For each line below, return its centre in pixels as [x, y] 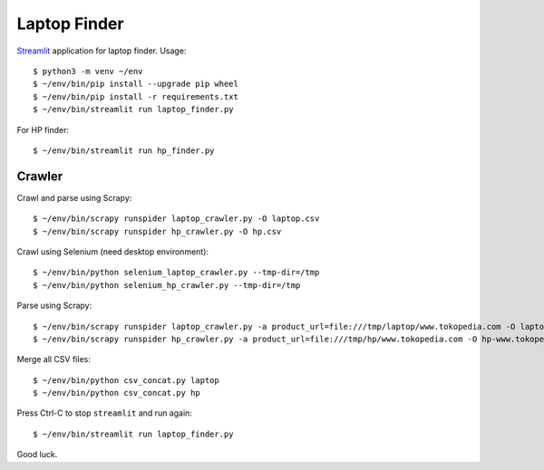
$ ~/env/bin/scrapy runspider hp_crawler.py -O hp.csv [157, 231]
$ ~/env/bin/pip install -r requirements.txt [136, 96]
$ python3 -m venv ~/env [88, 71]
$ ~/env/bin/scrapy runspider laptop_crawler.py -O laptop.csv [176, 219]
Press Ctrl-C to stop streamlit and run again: [104, 413]
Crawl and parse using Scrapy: [74, 197]
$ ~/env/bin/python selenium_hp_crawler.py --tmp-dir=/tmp [167, 285]
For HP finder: [43, 129]
